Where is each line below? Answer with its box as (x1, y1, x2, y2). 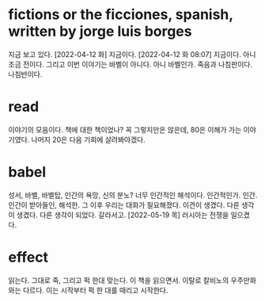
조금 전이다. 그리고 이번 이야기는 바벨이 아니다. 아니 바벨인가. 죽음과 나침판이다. (8, 59, 253, 69)
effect (8, 248, 49, 266)
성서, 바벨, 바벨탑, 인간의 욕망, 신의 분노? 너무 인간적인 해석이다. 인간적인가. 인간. (8, 190, 258, 200)
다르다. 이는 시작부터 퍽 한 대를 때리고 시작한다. (22, 285, 168, 295)
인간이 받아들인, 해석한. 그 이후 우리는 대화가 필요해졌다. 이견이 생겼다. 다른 (8, 200, 240, 209)
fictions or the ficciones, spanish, (8, 6, 233, 24)
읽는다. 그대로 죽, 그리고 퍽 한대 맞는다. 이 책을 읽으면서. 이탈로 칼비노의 (8, 275, 229, 285)
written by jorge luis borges (8, 22, 192, 40)
